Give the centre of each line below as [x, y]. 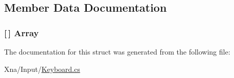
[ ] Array [21, 32]
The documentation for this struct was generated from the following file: [117, 51]
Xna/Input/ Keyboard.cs [42, 69]
